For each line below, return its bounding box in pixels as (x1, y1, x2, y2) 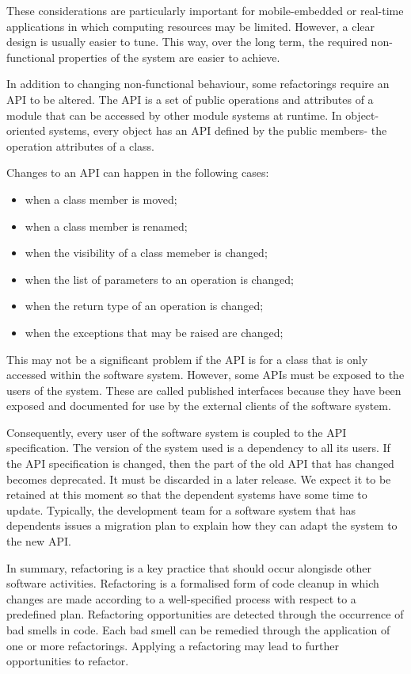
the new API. (6, 533, 71, 550)
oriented (6, 122, 46, 139)
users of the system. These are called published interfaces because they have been (6, 381, 401, 398)
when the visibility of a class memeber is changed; (25, 244, 268, 261)
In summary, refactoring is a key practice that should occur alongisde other (6, 559, 371, 576)
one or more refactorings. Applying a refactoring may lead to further (6, 637, 340, 653)
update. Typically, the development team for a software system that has (6, 501, 356, 518)
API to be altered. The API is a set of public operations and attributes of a (6, 90, 374, 107)
